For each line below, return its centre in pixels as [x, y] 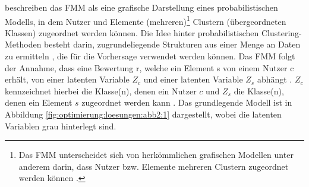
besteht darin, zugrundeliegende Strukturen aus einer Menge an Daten [172, 44]
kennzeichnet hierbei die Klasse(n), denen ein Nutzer [101, 91]
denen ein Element [39, 102]
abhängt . [275, 79]
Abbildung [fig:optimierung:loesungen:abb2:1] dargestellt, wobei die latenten [143, 114]
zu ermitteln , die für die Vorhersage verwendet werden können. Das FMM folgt [150, 56]
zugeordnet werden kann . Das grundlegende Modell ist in [187, 102]
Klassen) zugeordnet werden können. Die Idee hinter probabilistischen [132, 32]
